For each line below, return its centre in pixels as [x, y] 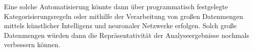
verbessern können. [32, 44]
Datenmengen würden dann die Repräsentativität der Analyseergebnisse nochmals [126, 35]
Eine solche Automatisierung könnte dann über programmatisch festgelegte [116, 6]
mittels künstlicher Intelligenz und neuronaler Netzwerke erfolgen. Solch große [120, 25]
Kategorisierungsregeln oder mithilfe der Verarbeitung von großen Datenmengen [124, 16]
